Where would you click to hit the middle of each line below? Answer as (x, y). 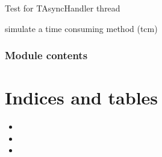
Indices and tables (82, 98)
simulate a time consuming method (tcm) (81, 28)
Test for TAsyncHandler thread (63, 8)
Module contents (46, 55)
